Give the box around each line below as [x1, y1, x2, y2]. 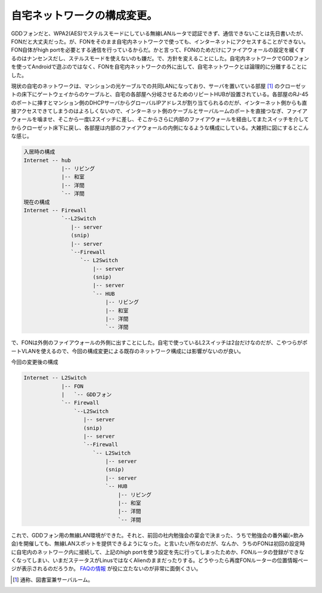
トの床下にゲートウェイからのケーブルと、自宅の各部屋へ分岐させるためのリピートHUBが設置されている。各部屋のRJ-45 [11, 91, 308, 98]
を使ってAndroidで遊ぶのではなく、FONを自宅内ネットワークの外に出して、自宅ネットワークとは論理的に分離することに [11, 63, 307, 70]
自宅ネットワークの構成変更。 [11, 9, 158, 22]
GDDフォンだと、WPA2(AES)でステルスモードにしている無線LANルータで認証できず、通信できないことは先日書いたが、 [11, 30, 306, 37]
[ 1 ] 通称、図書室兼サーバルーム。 [13, 576, 94, 583]
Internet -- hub [23, 157, 72, 163]
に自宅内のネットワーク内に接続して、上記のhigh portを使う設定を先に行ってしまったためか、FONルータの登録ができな [11, 548, 305, 555]
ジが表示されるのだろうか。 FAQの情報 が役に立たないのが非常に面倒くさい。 [11, 565, 202, 572]
